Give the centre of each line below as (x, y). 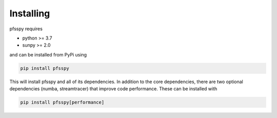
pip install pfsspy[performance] (62, 102)
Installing (30, 13)
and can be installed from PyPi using (48, 54)
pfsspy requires (26, 29)
